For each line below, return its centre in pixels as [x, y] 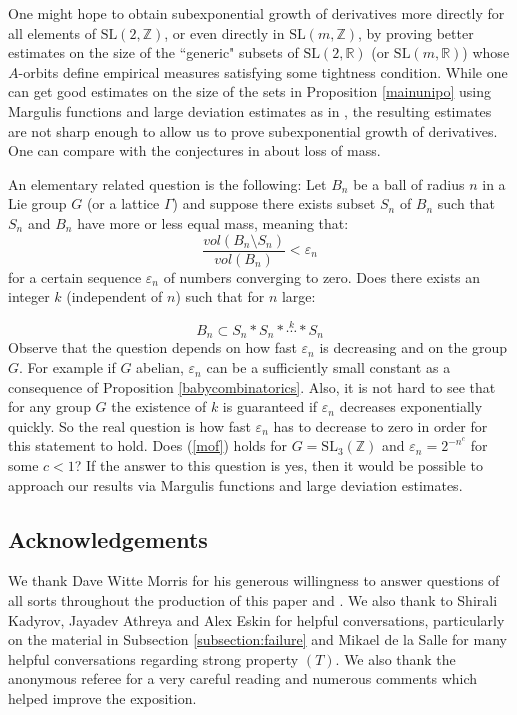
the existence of [159, 406]
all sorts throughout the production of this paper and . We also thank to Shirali [253, 600]
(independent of [114, 296]
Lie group [37, 203]
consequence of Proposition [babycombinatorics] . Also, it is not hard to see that [252, 386]
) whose [486, 52]
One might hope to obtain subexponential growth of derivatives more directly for [256, 13]
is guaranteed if [270, 406]
